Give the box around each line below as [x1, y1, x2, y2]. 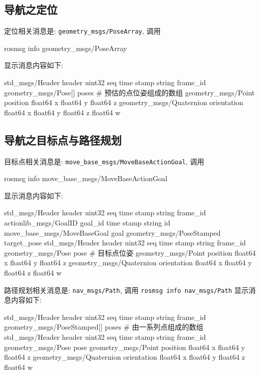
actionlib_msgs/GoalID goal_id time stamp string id [4, 217, 170, 228]
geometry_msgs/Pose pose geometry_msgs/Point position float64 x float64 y [4, 341, 245, 352]
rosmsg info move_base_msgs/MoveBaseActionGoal [4, 173, 167, 184]
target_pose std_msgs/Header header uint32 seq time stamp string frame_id [4, 237, 246, 248]
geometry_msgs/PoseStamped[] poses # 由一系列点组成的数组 [4, 321, 204, 332]
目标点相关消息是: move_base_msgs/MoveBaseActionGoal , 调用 [4, 156, 205, 166]
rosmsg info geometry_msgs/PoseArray [4, 42, 127, 53]
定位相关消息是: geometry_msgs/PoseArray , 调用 [4, 26, 161, 36]
